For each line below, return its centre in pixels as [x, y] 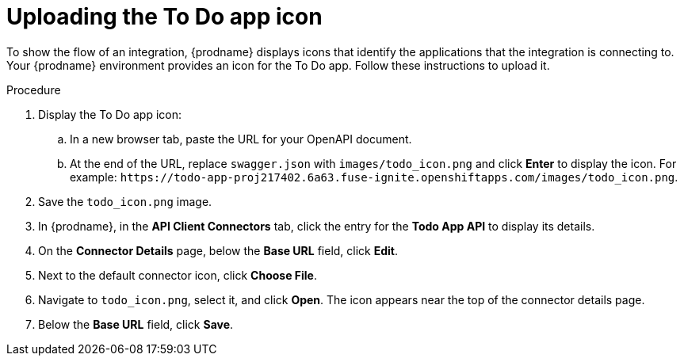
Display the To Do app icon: [110, 114]
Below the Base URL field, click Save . [136, 324]
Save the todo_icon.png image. [125, 201]
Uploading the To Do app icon [164, 17]
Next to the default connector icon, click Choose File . [178, 275]
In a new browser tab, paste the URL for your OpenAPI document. [241, 139]
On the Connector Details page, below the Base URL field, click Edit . [218, 250]
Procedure [34, 90]
